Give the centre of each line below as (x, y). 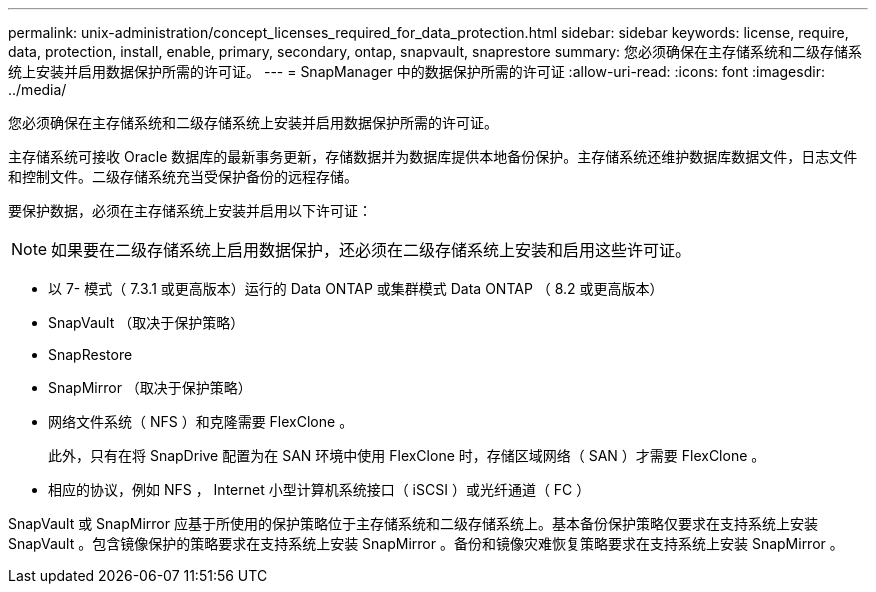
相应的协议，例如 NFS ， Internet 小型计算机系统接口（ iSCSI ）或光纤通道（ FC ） (319, 489)
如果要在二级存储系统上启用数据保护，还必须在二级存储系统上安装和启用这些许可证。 (371, 250)
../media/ (37, 89)
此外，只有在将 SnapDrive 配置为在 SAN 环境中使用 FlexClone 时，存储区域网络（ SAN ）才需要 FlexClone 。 (407, 455)
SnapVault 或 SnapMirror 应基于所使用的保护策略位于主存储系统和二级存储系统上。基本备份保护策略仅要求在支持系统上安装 (413, 523)
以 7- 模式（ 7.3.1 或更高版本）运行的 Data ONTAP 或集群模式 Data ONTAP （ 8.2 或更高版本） (356, 288)
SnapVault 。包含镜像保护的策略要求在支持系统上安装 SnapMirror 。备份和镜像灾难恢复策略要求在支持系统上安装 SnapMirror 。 (426, 543)
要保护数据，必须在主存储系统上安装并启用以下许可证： (190, 210)
